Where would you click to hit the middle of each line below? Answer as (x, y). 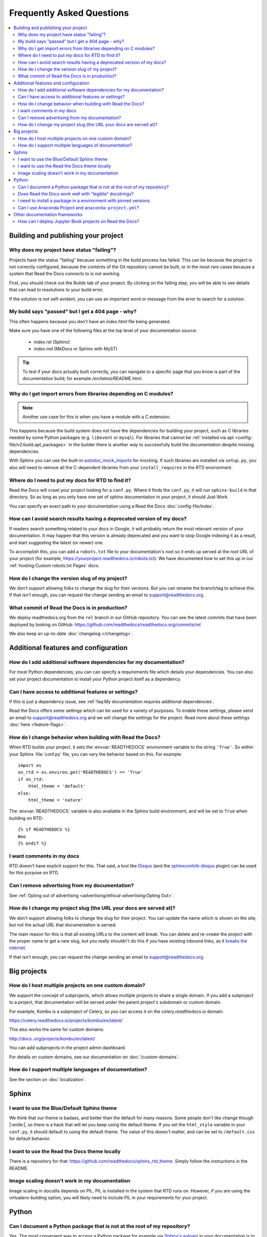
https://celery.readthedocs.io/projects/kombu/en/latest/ (66, 1021)
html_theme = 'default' (57, 786)
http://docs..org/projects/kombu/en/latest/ (52, 1039)
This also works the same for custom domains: (57, 1030)
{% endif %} (32, 843)
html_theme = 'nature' (56, 800)
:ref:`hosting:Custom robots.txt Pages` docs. (54, 565)
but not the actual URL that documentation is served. (63, 925)
